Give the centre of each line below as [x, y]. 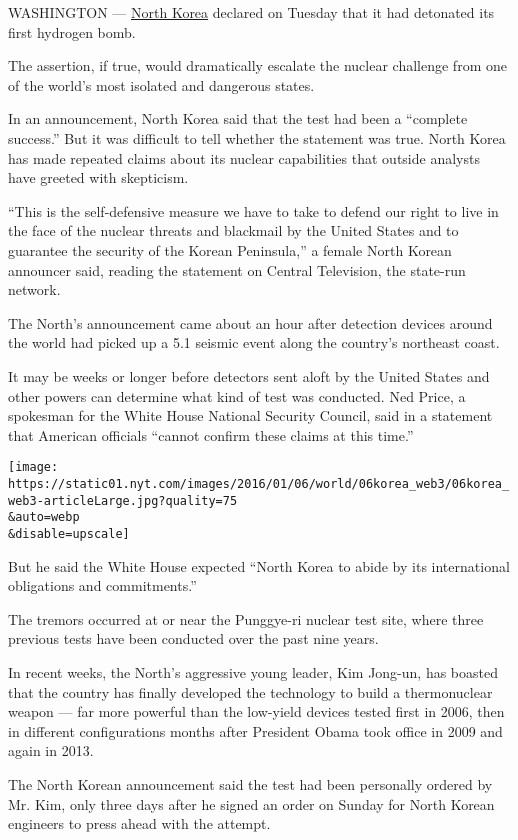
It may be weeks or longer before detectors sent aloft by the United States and [249, 375]
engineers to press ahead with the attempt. [139, 823]
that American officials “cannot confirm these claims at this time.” [211, 434]
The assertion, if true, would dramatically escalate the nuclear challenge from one [257, 65]
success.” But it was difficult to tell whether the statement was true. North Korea [257, 137]
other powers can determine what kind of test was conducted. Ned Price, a [237, 395]
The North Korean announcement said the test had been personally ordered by [250, 783]
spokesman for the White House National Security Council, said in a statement [250, 415]
